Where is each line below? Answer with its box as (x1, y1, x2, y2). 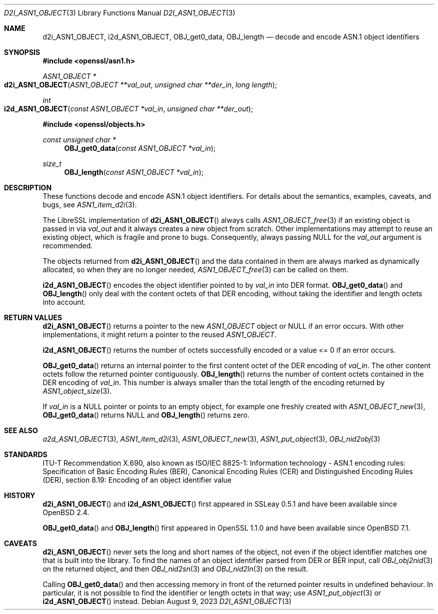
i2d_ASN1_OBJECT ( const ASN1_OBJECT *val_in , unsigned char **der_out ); (4, 104, 253, 113)
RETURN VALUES (4, 313, 62, 322)
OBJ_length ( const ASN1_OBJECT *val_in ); (64, 168, 203, 176)
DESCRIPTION (4, 183, 52, 192)
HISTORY (4, 491, 35, 500)
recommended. (42, 241, 93, 250)
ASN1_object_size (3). (42, 387, 112, 395)
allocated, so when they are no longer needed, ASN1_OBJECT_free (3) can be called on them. (42, 265, 348, 274)
